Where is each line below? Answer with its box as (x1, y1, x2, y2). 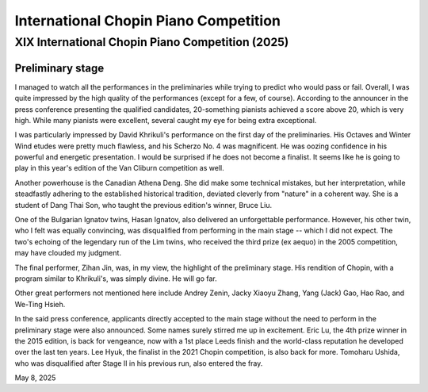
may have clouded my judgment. (14, 248, 122, 258)
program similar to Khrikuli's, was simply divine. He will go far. (14, 274, 217, 283)
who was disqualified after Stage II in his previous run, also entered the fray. (14, 358, 263, 368)
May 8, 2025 (14, 373, 56, 382)
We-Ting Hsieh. (14, 299, 66, 309)
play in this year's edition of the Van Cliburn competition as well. (14, 163, 225, 173)
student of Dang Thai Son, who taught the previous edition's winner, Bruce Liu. (14, 200, 273, 209)
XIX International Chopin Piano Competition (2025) (14, 35, 289, 49)
